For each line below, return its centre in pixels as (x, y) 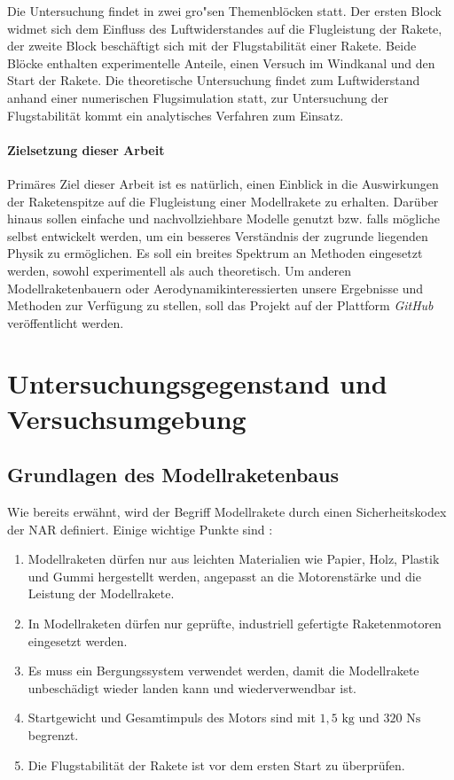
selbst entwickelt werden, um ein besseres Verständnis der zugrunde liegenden (218, 235)
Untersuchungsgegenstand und (197, 383)
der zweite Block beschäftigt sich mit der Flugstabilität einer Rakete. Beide (212, 46)
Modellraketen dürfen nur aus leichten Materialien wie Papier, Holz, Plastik (234, 559)
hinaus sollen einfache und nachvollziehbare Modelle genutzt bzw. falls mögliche (223, 218)
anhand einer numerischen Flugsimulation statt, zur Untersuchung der (198, 97)
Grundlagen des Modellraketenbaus (173, 475)
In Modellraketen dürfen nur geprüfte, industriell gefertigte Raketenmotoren (235, 624)
